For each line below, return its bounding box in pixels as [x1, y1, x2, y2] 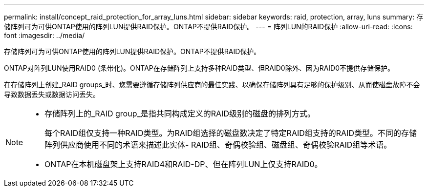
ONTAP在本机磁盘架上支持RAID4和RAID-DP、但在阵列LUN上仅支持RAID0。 [44, 159, 322, 169]
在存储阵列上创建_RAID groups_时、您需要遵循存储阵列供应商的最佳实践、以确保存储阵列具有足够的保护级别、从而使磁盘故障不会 [4, 80, 420, 89]
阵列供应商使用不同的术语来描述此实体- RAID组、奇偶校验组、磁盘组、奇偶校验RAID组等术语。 [44, 140, 392, 150]
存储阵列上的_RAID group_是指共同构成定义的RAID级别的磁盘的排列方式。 [44, 109, 315, 118]
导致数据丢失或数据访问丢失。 [4, 90, 100, 98]
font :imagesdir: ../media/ [4, 31, 85, 39]
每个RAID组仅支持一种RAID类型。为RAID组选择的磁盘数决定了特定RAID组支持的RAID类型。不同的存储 [44, 128, 417, 138]
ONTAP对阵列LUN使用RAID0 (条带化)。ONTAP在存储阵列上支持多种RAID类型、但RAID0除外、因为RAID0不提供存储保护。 [4, 64, 395, 72]
